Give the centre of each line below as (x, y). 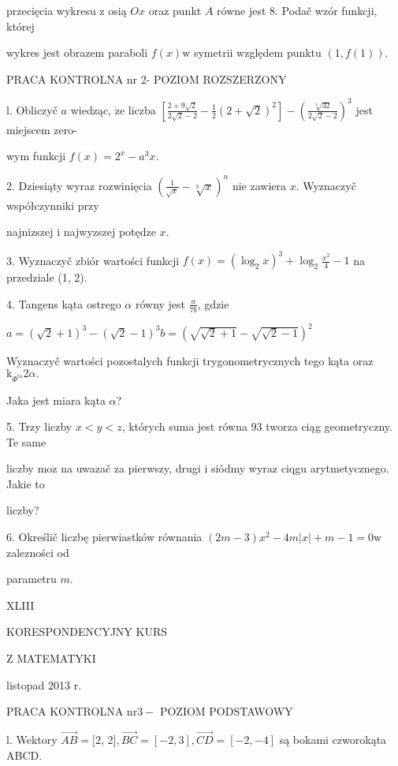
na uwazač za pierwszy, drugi (131, 468)
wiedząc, (91, 109)
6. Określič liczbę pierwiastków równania (104, 537)
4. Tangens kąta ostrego (64, 303)
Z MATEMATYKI (51, 658)
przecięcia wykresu (51, 10)
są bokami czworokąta (333, 740)
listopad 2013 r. (44, 684)
